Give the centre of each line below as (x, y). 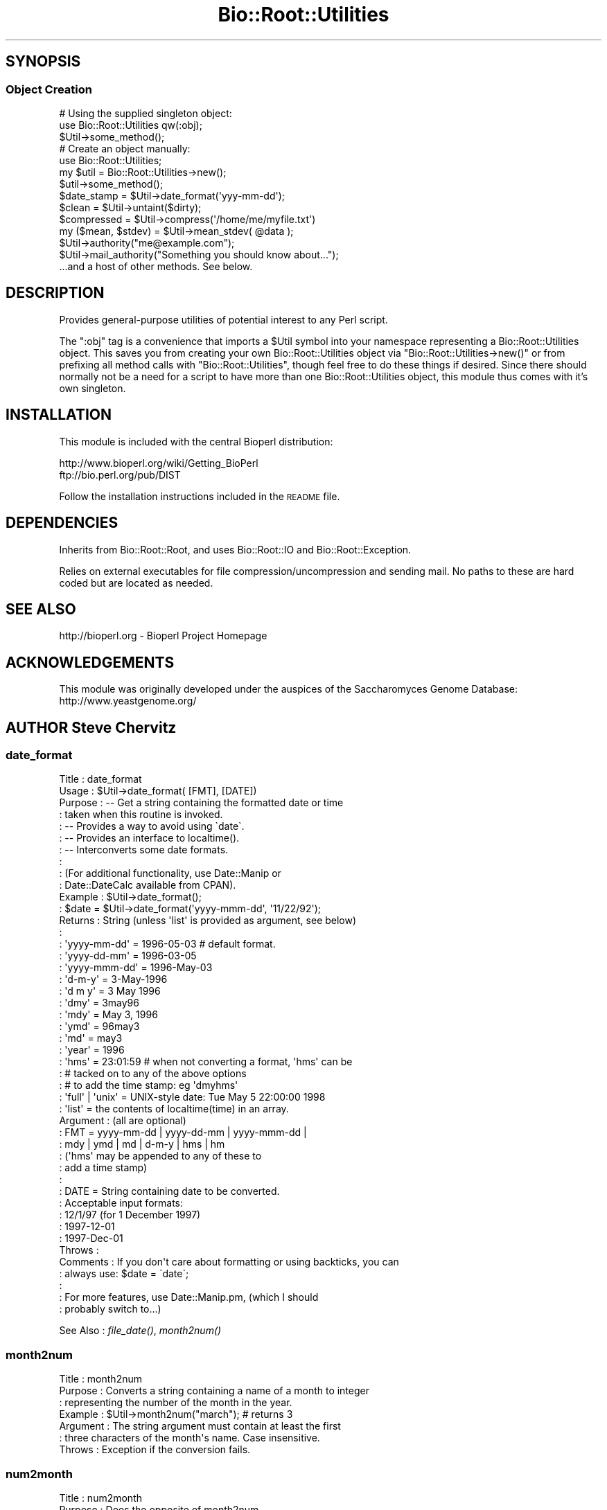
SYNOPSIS (43, 62)
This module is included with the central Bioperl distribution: (196, 441)
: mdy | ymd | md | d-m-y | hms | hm (142, 1144)
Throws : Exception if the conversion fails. (155, 1450)
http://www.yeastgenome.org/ (128, 701)
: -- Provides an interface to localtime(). (149, 838)
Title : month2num (100, 1379)
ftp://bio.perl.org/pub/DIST (120, 474)
